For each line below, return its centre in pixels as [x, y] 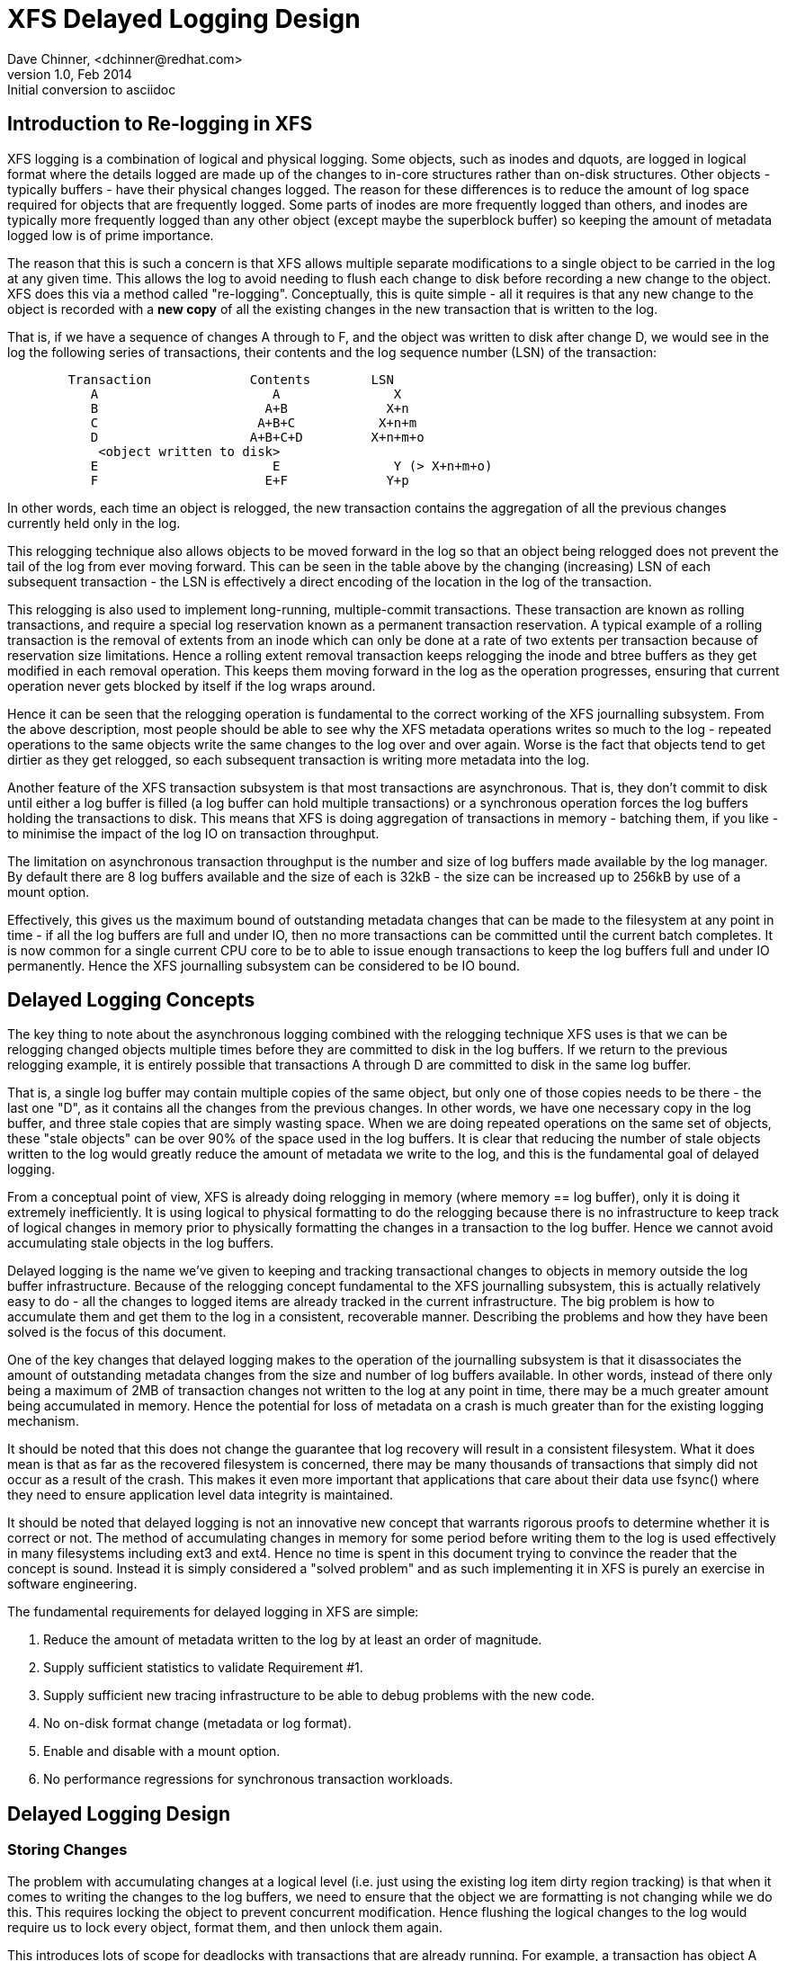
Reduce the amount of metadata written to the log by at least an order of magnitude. [293, 1640]
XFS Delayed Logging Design [184, 19]
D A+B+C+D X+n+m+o [257, 437]
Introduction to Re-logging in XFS [160, 124]
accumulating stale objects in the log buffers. [141, 1243]
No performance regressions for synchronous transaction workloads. [248, 1779]
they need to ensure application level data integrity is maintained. [201, 1495]
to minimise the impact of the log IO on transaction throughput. [193, 833]
